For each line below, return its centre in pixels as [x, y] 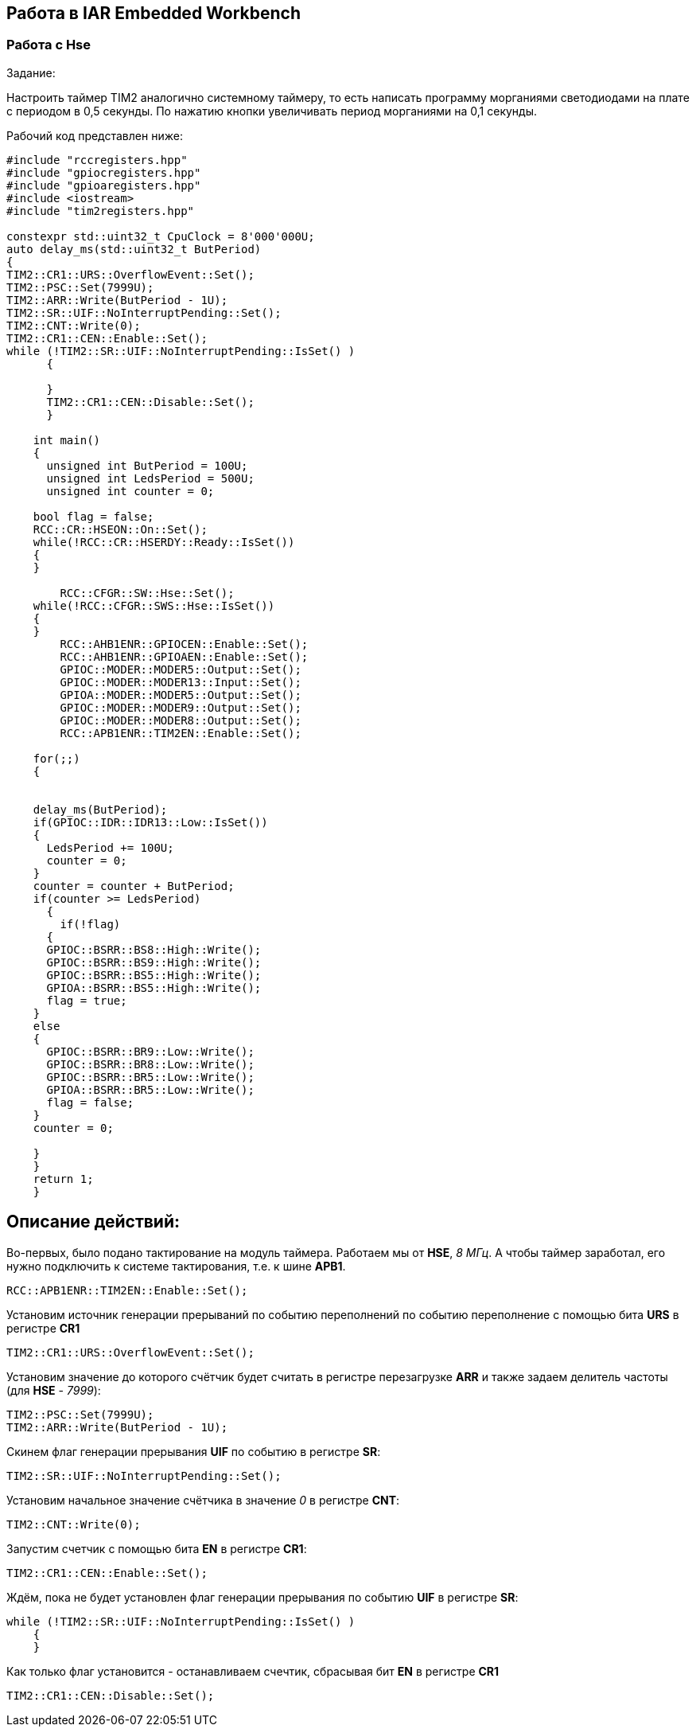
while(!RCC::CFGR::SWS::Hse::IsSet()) [154, 605]
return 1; [63, 1179]
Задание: [31, 72]
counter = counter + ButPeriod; [134, 886]
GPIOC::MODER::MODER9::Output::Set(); [181, 707]
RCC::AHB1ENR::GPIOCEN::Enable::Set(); [184, 644]
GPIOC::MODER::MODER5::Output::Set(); [181, 669]
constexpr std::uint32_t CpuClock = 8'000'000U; [161, 236]
